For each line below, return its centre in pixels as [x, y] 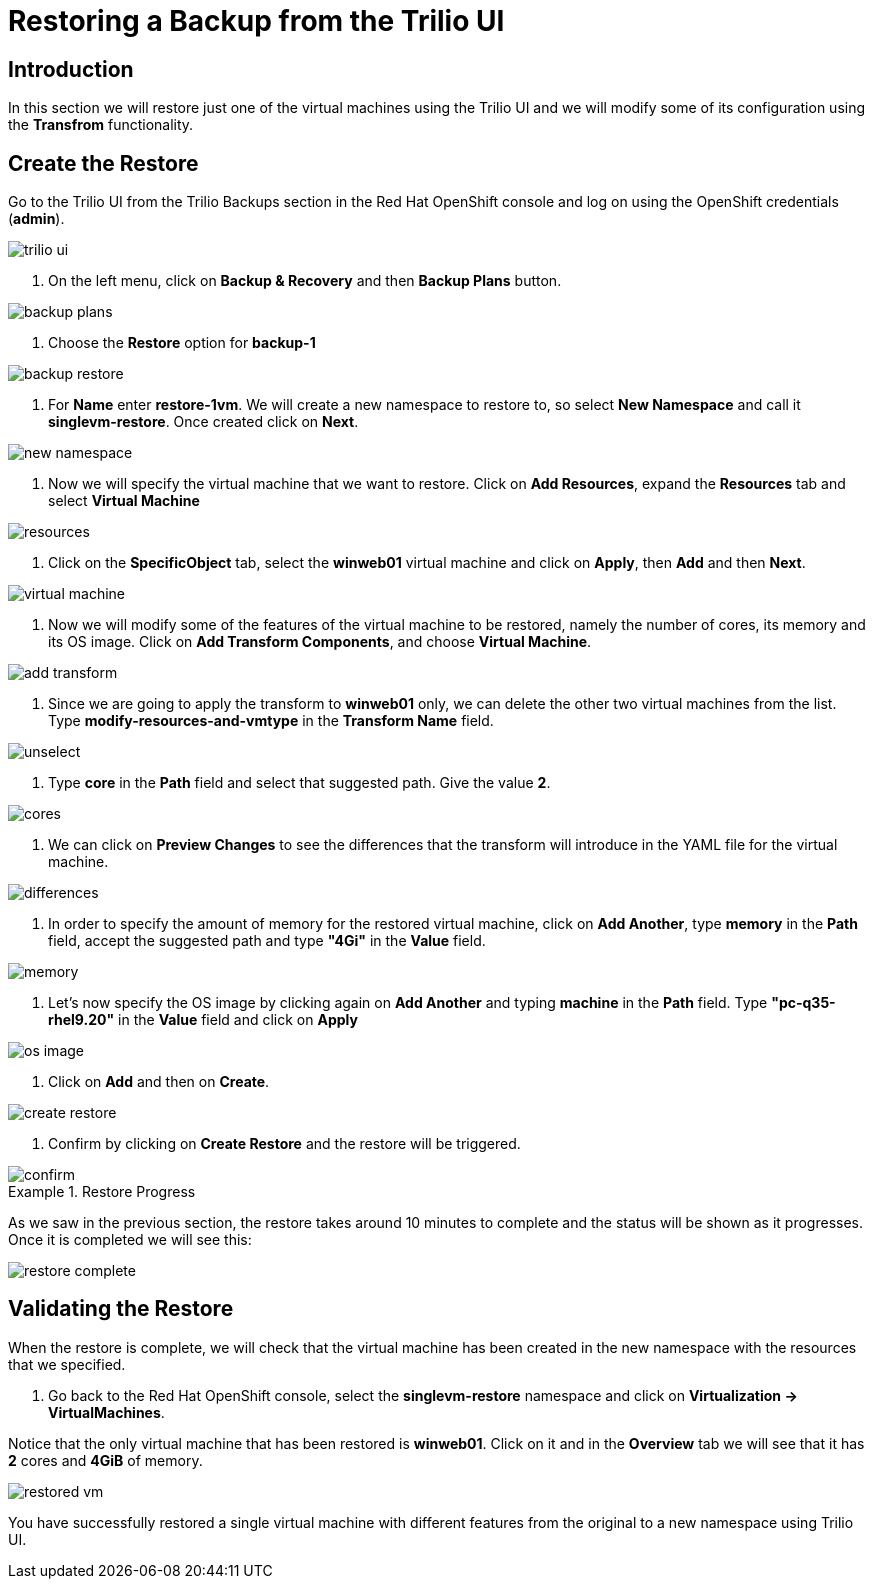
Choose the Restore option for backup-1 [182, 343]
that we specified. [67, 1364]
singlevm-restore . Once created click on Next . [203, 422]
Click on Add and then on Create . [159, 1082]
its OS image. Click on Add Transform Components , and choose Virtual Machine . [320, 642]
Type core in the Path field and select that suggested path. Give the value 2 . [299, 783]
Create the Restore [103, 163]
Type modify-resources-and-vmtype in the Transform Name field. [271, 721]
